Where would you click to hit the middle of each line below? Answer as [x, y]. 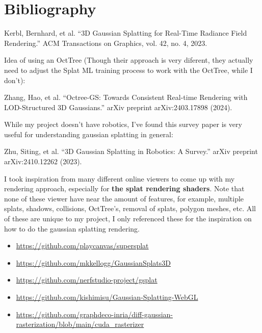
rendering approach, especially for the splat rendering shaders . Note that [124, 188]
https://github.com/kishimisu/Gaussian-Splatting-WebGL [107, 297]
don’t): [15, 80]
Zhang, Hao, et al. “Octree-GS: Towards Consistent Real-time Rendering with [126, 97]
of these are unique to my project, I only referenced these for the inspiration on [128, 219]
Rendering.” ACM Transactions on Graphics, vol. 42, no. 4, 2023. [106, 43]
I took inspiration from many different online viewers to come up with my [120, 178]
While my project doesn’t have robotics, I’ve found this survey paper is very [123, 124]
